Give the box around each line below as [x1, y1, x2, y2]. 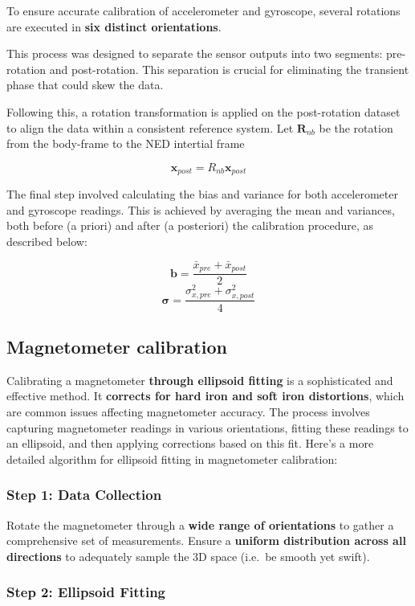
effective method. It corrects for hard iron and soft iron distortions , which [6, 387, 405, 404]
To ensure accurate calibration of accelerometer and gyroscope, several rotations [6, 2, 401, 18]
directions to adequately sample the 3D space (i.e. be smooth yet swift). [6, 547, 370, 564]
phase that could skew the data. [6, 76, 164, 93]
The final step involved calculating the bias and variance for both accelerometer [6, 186, 398, 203]
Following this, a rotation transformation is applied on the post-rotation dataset [6, 103, 401, 120]
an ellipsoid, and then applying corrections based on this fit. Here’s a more [6, 435, 374, 452]
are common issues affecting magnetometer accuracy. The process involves [6, 403, 370, 420]
